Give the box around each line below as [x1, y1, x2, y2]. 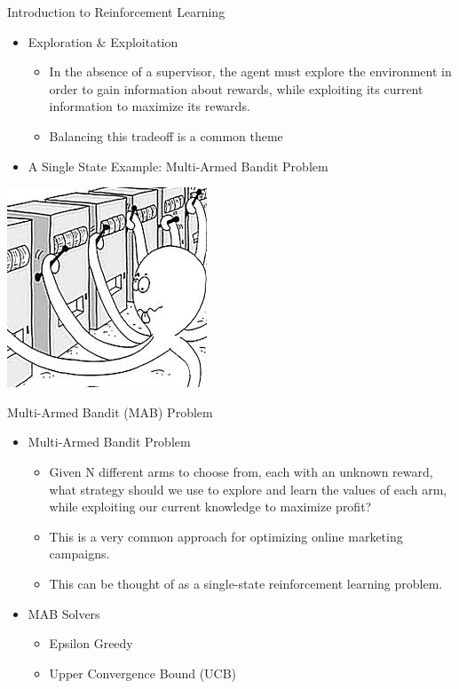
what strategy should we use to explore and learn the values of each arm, [49, 479, 447, 498]
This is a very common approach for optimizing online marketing [49, 527, 403, 545]
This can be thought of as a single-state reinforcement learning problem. [49, 574, 443, 592]
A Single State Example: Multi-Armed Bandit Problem [28, 156, 328, 175]
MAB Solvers [28, 604, 100, 622]
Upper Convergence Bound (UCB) [49, 663, 237, 682]
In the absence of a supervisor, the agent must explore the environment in [49, 62, 452, 81]
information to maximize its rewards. [49, 97, 250, 115]
